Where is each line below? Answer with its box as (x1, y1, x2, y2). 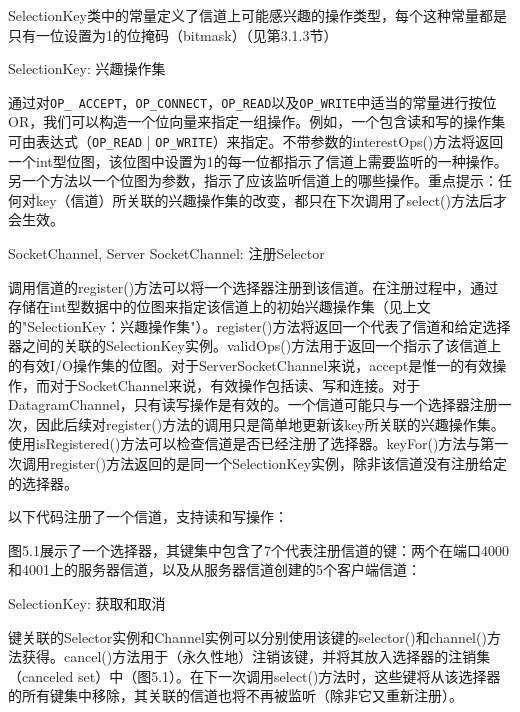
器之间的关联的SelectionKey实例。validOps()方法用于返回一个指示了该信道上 (8, 335, 502, 356)
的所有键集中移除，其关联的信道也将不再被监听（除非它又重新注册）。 (8, 685, 463, 706)
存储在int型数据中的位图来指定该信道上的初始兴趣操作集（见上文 (8, 296, 431, 317)
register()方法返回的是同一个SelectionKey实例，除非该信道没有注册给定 (49, 453, 508, 473)
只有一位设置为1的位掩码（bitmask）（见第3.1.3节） (8, 24, 338, 45)
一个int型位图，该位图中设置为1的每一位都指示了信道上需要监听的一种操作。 (8, 150, 508, 171)
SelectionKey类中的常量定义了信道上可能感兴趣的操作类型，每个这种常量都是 (8, 5, 507, 25)
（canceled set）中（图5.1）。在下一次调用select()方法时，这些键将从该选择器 (8, 665, 501, 686)
